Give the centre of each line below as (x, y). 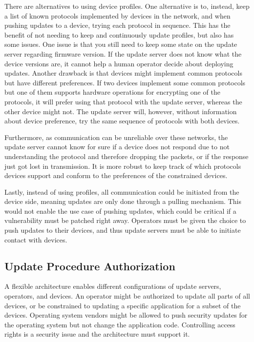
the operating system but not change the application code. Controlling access (120, 324)
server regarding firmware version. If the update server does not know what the (123, 53)
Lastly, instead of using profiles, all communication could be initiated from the (122, 191)
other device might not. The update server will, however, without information (121, 111)
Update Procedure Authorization (90, 266)
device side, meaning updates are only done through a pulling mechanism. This (123, 201)
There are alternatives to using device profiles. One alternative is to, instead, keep (127, 6)
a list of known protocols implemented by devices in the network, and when (117, 15)
